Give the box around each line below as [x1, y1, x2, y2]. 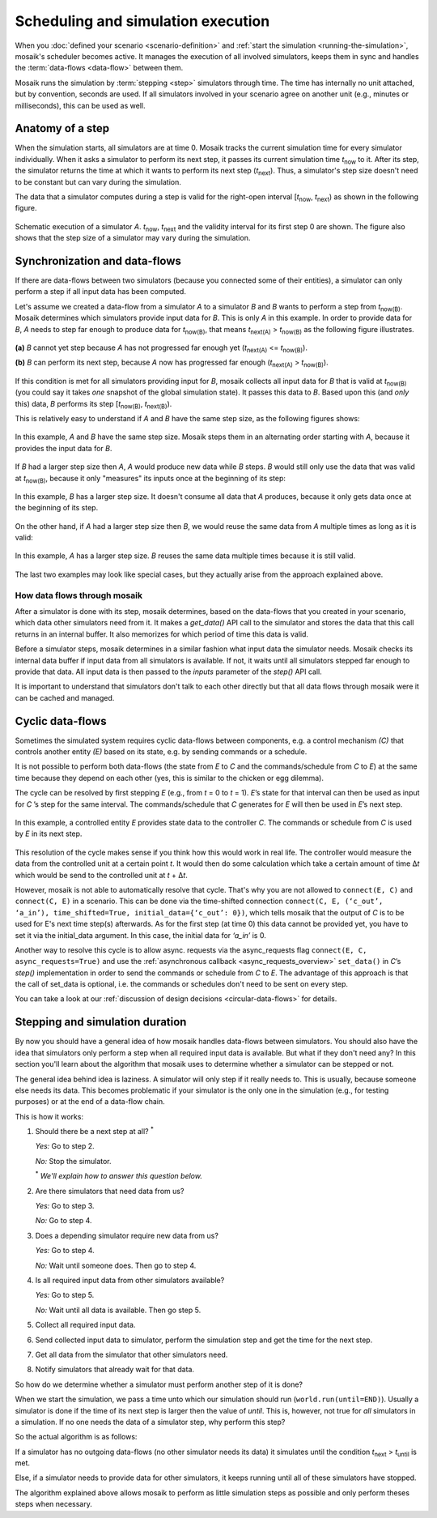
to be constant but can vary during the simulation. [15, 177, 181, 186]
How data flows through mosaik [15, 590, 143, 601]
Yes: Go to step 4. [35, 1246, 95, 1256]
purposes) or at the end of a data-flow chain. [15, 1097, 165, 1107]
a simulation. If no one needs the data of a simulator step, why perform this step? [15, 1417, 286, 1426]
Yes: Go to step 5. [35, 1290, 95, 1300]
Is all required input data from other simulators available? [35, 1276, 225, 1285]
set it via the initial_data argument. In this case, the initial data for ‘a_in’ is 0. [15, 930, 266, 940]
